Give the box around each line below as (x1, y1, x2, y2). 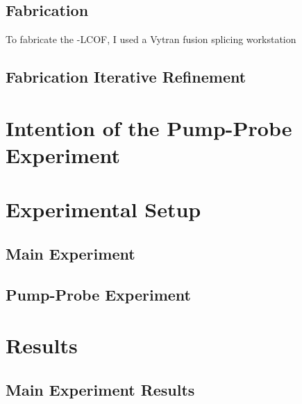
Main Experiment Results (6, 378, 195, 400)
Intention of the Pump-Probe (6, 113, 292, 142)
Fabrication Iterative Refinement (6, 66, 246, 87)
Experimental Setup (6, 195, 201, 224)
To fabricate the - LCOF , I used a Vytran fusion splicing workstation (6, 32, 296, 47)
